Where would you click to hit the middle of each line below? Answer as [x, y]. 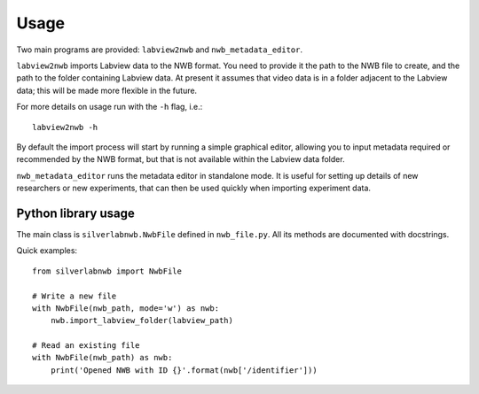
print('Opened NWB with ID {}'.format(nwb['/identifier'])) [184, 370]
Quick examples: [47, 251]
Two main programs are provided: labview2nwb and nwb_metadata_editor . [160, 50]
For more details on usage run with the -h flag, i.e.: [110, 107]
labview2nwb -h [65, 127]
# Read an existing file [86, 346]
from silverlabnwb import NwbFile [107, 271]
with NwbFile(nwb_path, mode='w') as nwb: [126, 308]
